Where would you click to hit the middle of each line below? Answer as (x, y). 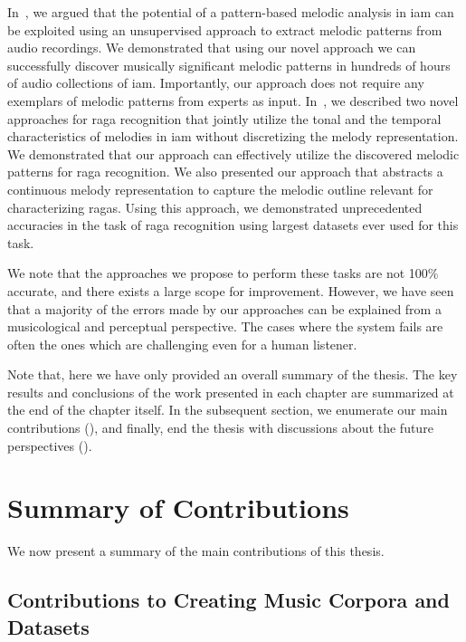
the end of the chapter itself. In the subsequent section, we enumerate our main (228, 410)
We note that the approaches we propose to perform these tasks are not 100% (223, 273)
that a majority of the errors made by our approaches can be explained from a (224, 308)
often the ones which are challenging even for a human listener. (182, 344)
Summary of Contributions (178, 508)
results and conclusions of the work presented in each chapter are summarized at (231, 392)
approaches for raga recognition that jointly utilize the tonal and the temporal (224, 118)
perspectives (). (50, 445)
